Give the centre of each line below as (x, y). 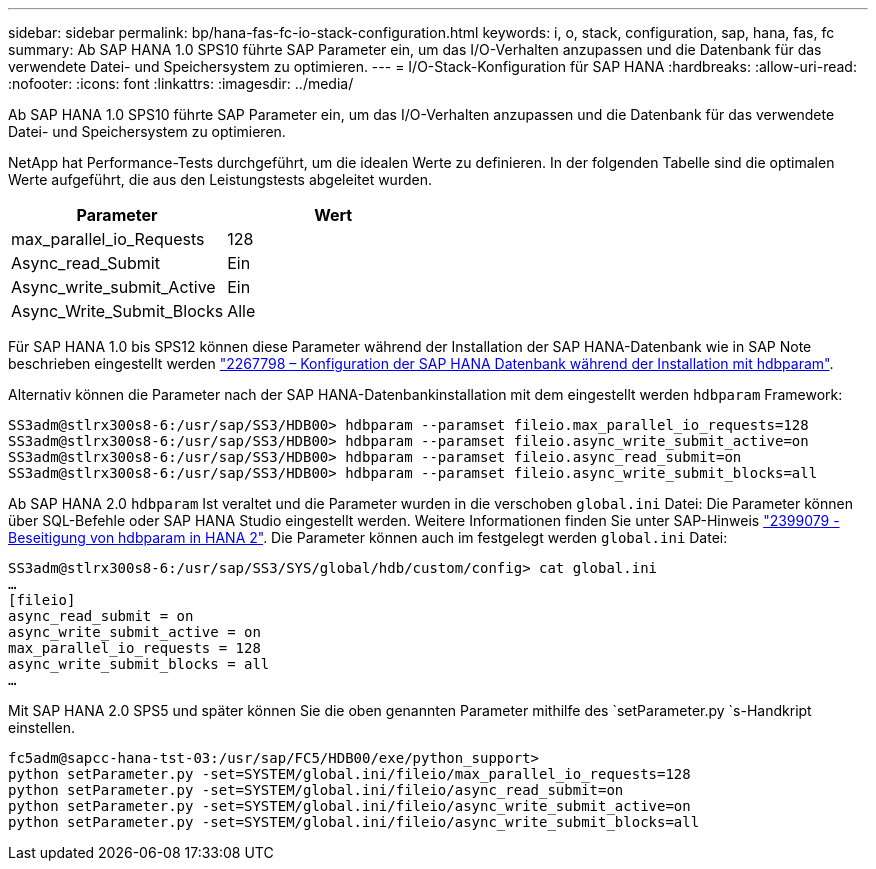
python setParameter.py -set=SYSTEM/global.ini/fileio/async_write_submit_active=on (349, 806)
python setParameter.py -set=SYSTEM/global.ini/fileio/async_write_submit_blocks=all (354, 822)
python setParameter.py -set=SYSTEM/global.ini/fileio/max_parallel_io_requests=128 (349, 774)
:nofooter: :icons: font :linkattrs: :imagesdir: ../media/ (181, 83)
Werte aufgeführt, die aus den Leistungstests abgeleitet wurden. (220, 179)
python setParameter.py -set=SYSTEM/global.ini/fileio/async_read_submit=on (316, 790)
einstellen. (42, 727)
